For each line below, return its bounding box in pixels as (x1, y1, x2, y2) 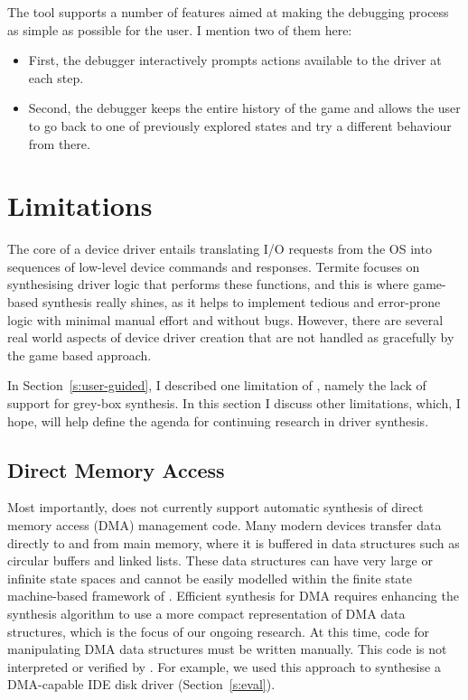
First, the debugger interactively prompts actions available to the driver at (28, 51, 442, 70)
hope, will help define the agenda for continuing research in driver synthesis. (7, 411, 429, 430)
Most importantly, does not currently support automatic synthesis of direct (7, 498, 424, 517)
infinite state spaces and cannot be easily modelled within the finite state (7, 568, 412, 587)
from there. (28, 134, 90, 153)
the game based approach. (7, 345, 152, 364)
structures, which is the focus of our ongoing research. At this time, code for (7, 621, 429, 640)
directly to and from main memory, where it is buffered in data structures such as (7, 533, 460, 552)
